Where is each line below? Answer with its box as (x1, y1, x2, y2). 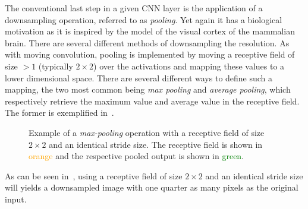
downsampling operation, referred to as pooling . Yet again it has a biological (5, 13, 282, 26)
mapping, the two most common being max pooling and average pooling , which (5, 83, 291, 96)
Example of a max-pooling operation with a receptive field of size (29, 126, 265, 138)
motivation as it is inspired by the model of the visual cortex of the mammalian (5, 25, 296, 37)
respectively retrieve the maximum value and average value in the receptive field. (5, 94, 300, 107)
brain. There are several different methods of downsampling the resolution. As (5, 36, 290, 49)
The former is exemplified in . (5, 106, 114, 119)
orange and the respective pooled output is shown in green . (29, 150, 244, 162)
